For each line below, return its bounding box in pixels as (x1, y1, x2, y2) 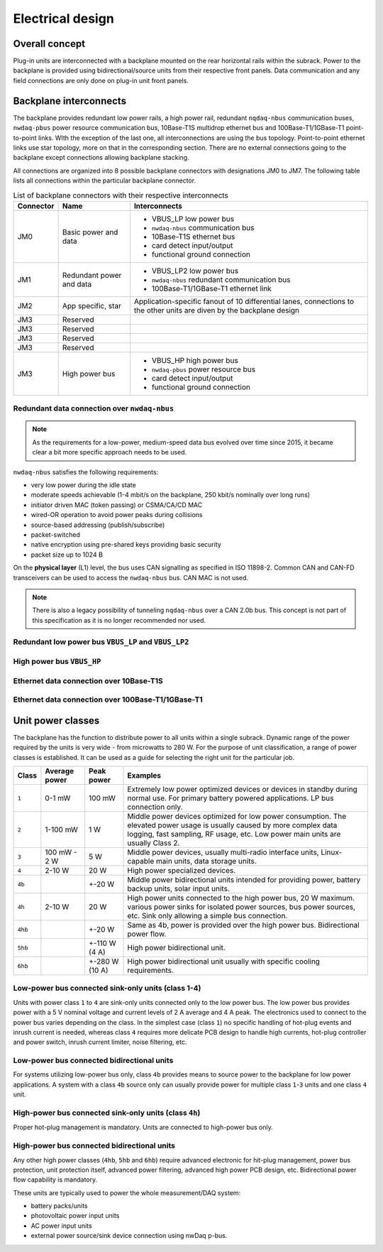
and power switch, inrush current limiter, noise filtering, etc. (13, 1038, 187, 1047)
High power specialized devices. (127, 866, 236, 875)
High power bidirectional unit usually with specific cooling (127, 957, 321, 966)
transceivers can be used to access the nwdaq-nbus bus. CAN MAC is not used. (13, 573, 248, 582)
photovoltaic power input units (30, 1212, 120, 1220)
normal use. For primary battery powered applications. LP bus (127, 793, 334, 802)
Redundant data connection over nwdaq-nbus (13, 403, 174, 413)
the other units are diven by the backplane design (133, 305, 300, 315)
